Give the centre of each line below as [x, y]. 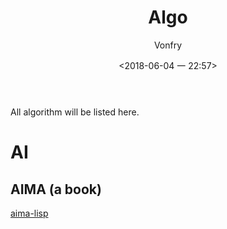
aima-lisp [29, 213]
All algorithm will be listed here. [75, 112]
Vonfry [168, 45]
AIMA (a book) [56, 189]
